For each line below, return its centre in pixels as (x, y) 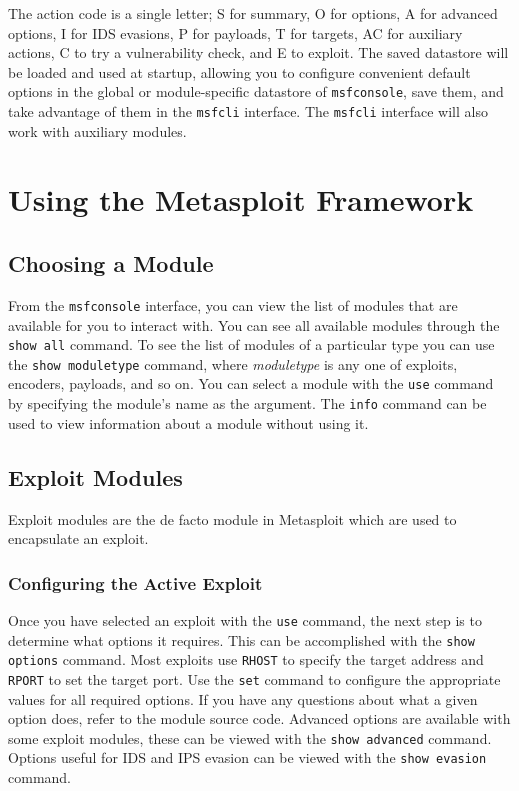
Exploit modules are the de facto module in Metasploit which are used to (232, 518)
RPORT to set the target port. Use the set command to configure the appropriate (254, 678)
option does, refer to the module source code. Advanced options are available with (259, 718)
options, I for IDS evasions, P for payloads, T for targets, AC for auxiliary (235, 32)
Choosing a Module (111, 263)
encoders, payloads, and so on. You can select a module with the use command (251, 383)
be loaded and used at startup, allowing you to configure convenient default (239, 71)
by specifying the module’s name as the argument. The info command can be (247, 403)
